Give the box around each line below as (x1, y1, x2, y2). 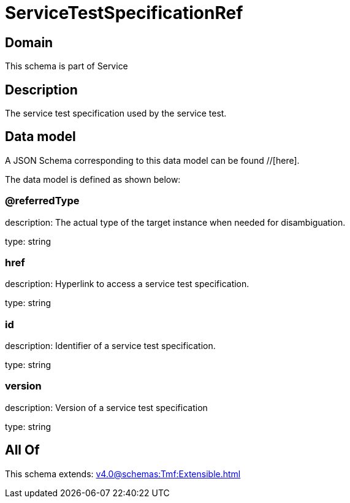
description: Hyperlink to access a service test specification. (5, 278, 249, 290)
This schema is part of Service (5, 61, 128, 72)
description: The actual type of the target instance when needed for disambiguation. (5, 217, 346, 228)
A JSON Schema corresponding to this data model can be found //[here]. (5, 155, 300, 166)
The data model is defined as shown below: (5, 174, 181, 185)
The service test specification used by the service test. (5, 108, 227, 119)
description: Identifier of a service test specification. (5, 340, 216, 351)
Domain (5, 34, 53, 50)
